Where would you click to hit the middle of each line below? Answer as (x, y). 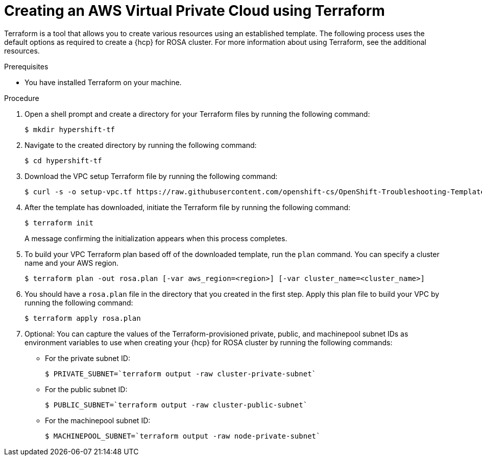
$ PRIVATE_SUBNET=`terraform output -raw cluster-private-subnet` (181, 374)
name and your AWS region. (72, 263)
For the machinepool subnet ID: (98, 420)
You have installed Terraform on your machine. (103, 82)
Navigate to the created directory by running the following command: (141, 145)
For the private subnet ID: (88, 358)
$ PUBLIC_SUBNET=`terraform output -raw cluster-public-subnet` (176, 405)
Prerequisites (26, 66)
